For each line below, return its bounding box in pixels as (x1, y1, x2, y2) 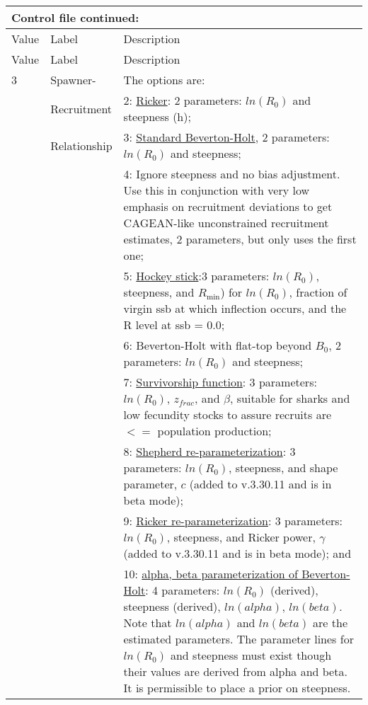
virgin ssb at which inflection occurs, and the (123, 300, 347, 316)
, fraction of (289, 284, 347, 300)
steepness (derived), (123, 598, 221, 614)
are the (313, 614, 348, 631)
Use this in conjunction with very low (123, 182, 310, 198)
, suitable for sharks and (230, 390, 350, 406)
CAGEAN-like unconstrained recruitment (123, 214, 329, 231)
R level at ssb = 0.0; (123, 316, 225, 333)
